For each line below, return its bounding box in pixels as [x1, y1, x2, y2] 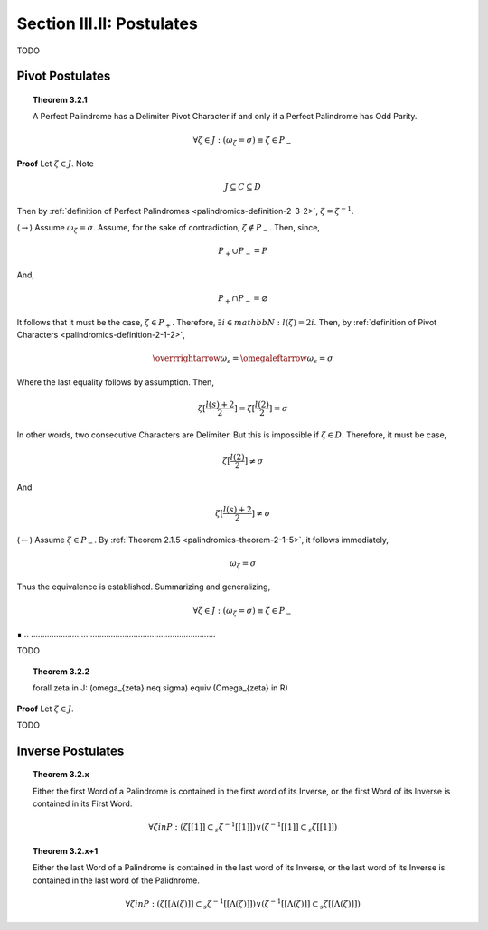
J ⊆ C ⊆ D [224, 182, 262, 193]
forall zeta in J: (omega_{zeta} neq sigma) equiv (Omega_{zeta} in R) [33, 682, 288, 693]
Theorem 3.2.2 [33, 665, 90, 677]
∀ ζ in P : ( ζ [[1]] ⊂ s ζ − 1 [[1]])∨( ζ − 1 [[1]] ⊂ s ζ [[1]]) [148, 821, 338, 835]
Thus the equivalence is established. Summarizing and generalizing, [16, 581, 271, 592]
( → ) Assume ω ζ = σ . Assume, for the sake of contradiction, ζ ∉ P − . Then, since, [16, 222, 321, 235]
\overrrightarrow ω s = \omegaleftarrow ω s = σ [152, 353, 333, 365]
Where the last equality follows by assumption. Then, [16, 376, 214, 388]
